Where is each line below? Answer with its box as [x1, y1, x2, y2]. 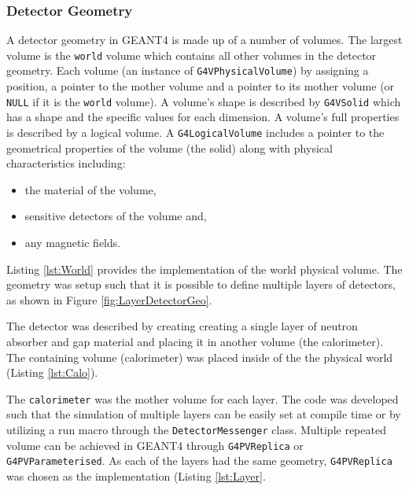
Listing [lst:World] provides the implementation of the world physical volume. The [6, 260, 403, 277]
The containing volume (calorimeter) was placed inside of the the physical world [6, 348, 393, 365]
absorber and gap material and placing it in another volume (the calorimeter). [6, 333, 384, 349]
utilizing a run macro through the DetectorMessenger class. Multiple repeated [6, 422, 386, 437]
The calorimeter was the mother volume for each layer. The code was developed [6, 390, 399, 407]
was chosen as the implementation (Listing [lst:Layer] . [6, 467, 266, 484]
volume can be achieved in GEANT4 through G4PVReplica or [6, 437, 304, 453]
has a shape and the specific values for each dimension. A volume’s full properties [6, 109, 400, 125]
